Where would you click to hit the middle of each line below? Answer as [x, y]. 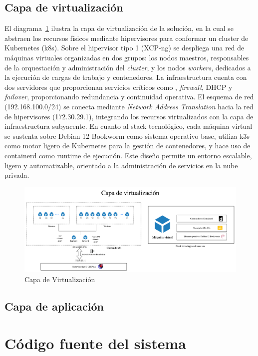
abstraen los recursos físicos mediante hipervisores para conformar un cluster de [127, 38]
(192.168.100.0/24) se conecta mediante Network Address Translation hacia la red [129, 106]
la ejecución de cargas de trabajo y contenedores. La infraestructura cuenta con [126, 77]
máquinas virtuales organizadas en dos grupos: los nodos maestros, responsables [127, 57]
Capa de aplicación [54, 306]
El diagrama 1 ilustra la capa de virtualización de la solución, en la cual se [119, 28]
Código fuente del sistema [95, 343]
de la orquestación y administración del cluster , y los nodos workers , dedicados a [128, 67]
